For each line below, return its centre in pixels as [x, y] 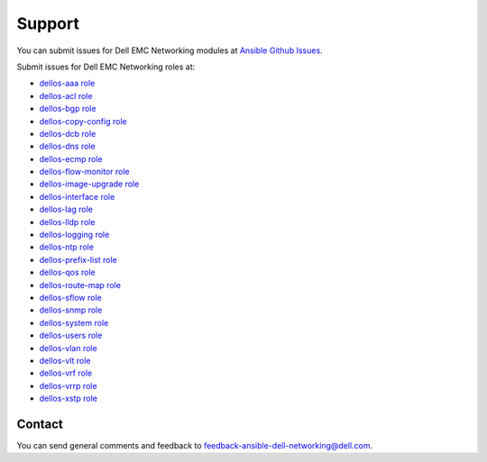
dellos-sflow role [71, 297]
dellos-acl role [66, 95]
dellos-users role [71, 335]
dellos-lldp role [67, 222]
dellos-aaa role [67, 83]
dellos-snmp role [71, 310]
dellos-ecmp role [71, 159]
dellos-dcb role [68, 133]
